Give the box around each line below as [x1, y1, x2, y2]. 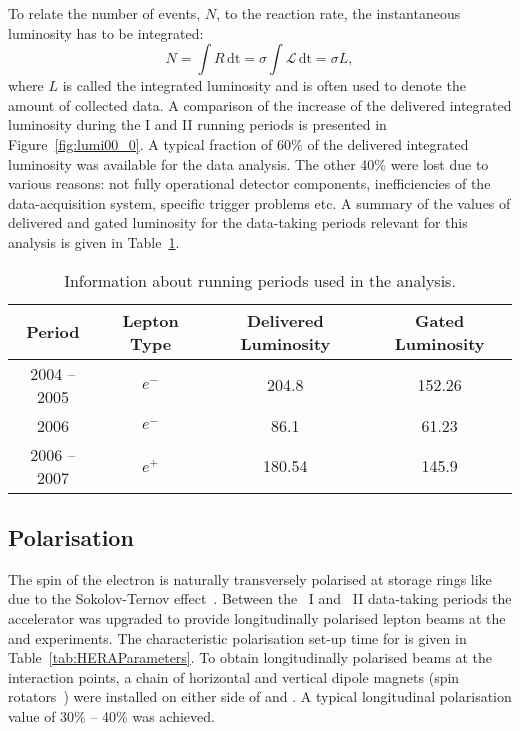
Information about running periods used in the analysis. [64, 268, 456, 292]
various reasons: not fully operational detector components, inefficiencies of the [8, 173, 491, 194]
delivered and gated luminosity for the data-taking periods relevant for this [8, 212, 468, 233]
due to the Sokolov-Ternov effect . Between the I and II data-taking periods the [8, 588, 512, 609]
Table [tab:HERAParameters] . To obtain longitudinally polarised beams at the [8, 647, 493, 668]
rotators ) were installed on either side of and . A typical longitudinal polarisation [8, 686, 512, 707]
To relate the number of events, [8, 3, 201, 23]
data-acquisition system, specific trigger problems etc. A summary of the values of [8, 192, 511, 213]
